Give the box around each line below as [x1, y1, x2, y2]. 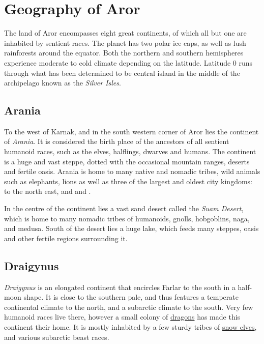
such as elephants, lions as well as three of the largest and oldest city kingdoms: [4, 176, 252, 186]
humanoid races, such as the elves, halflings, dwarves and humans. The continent [4, 146, 256, 157]
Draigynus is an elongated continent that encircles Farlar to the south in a [4, 281, 236, 292]
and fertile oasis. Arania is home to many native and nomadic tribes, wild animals [4, 166, 260, 177]
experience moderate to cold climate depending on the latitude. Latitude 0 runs [4, 57, 253, 68]
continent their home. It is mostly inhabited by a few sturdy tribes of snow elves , [4, 322, 257, 332]
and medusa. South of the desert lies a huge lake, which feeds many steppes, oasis [4, 223, 259, 234]
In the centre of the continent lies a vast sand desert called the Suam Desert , [4, 203, 244, 214]
